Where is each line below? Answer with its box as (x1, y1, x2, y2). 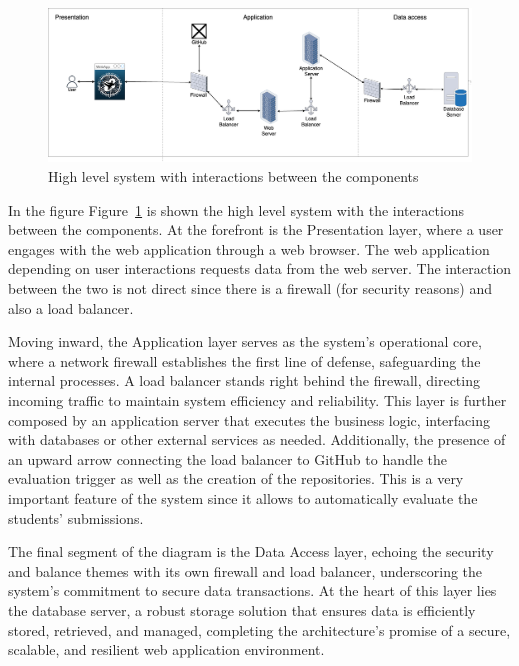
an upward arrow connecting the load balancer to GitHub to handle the (8, 448, 447, 469)
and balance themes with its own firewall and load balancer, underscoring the (8, 560, 483, 581)
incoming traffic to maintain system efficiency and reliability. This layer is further (8, 389, 507, 410)
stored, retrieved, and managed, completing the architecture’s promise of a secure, (8, 619, 511, 640)
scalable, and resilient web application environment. (8, 639, 325, 660)
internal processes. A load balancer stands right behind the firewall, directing (8, 370, 480, 391)
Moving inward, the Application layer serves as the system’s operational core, (8, 331, 482, 352)
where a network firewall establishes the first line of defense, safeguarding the (8, 350, 481, 371)
